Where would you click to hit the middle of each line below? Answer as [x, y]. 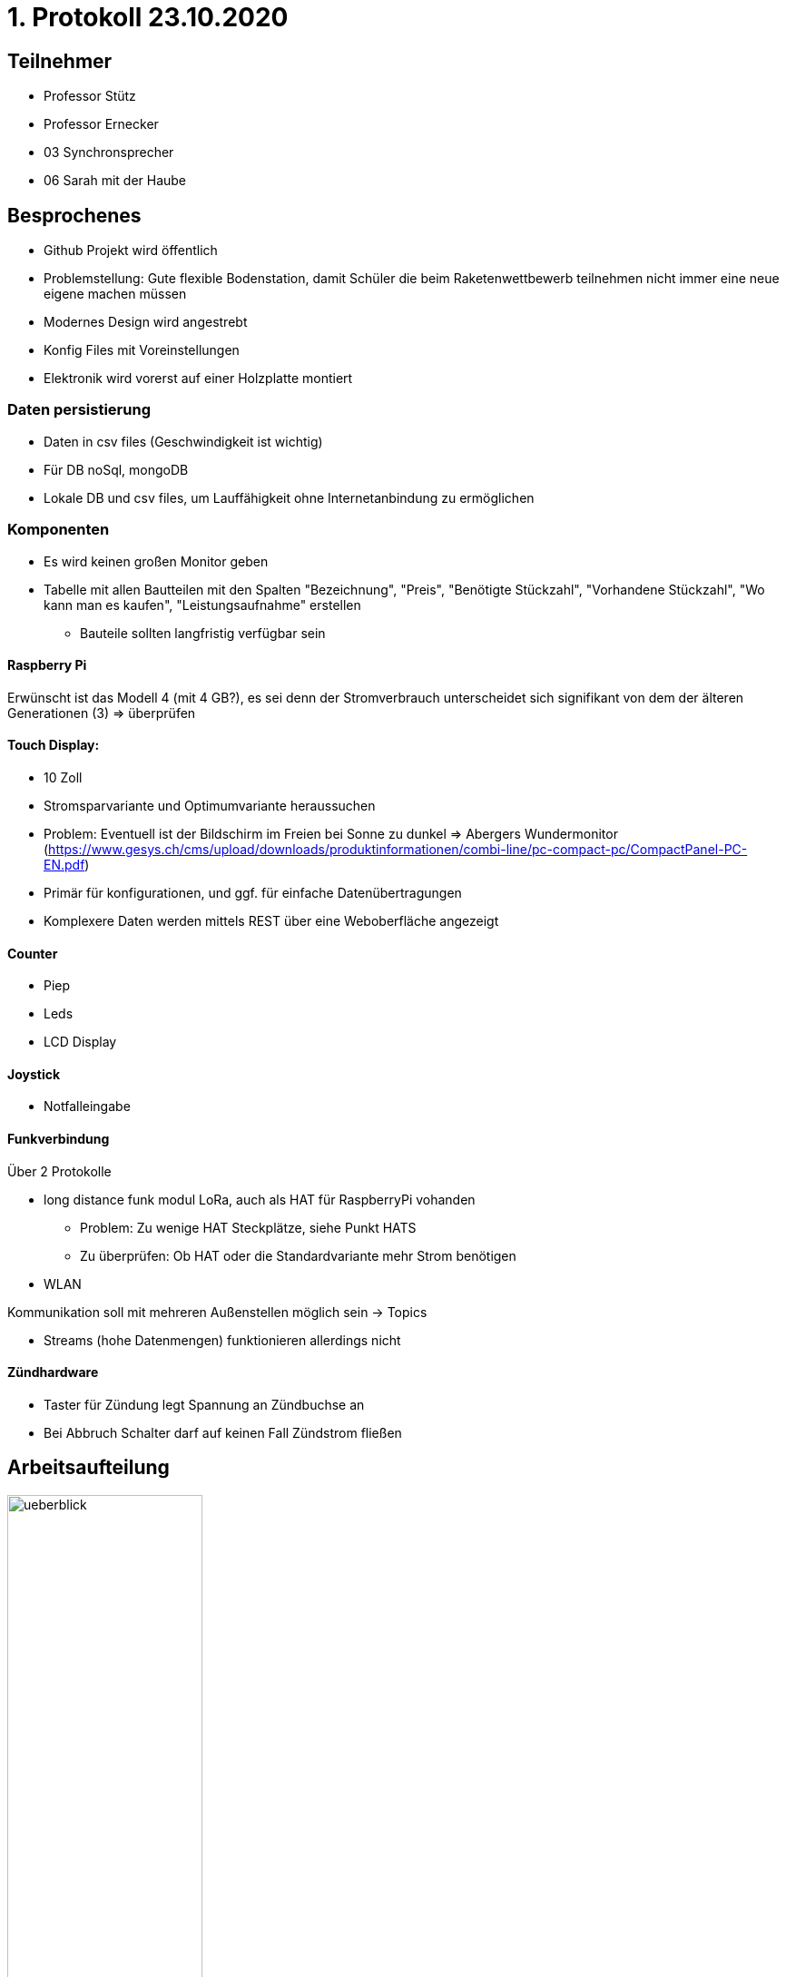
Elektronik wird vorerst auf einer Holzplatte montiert [198, 379]
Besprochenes [74, 215]
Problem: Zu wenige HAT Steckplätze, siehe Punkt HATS [248, 1227]
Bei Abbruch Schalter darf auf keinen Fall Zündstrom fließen [223, 1432]
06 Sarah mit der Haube [115, 181]
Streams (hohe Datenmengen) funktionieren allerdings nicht [222, 1340]
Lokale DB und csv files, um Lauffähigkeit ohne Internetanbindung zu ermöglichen [289, 497]
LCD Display [80, 1042]
